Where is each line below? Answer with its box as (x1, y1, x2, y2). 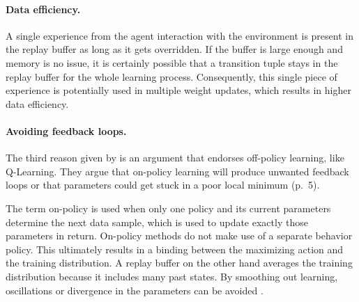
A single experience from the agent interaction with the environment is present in (6, 28, 353, 42)
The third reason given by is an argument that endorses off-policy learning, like (6, 150, 344, 165)
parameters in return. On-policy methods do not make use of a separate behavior (6, 228, 353, 243)
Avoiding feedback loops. (6, 123, 127, 138)
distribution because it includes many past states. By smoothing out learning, (6, 269, 338, 283)
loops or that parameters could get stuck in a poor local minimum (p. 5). (6, 177, 320, 192)
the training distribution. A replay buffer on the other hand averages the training (6, 255, 353, 270)
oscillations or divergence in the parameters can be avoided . (6, 283, 263, 297)
